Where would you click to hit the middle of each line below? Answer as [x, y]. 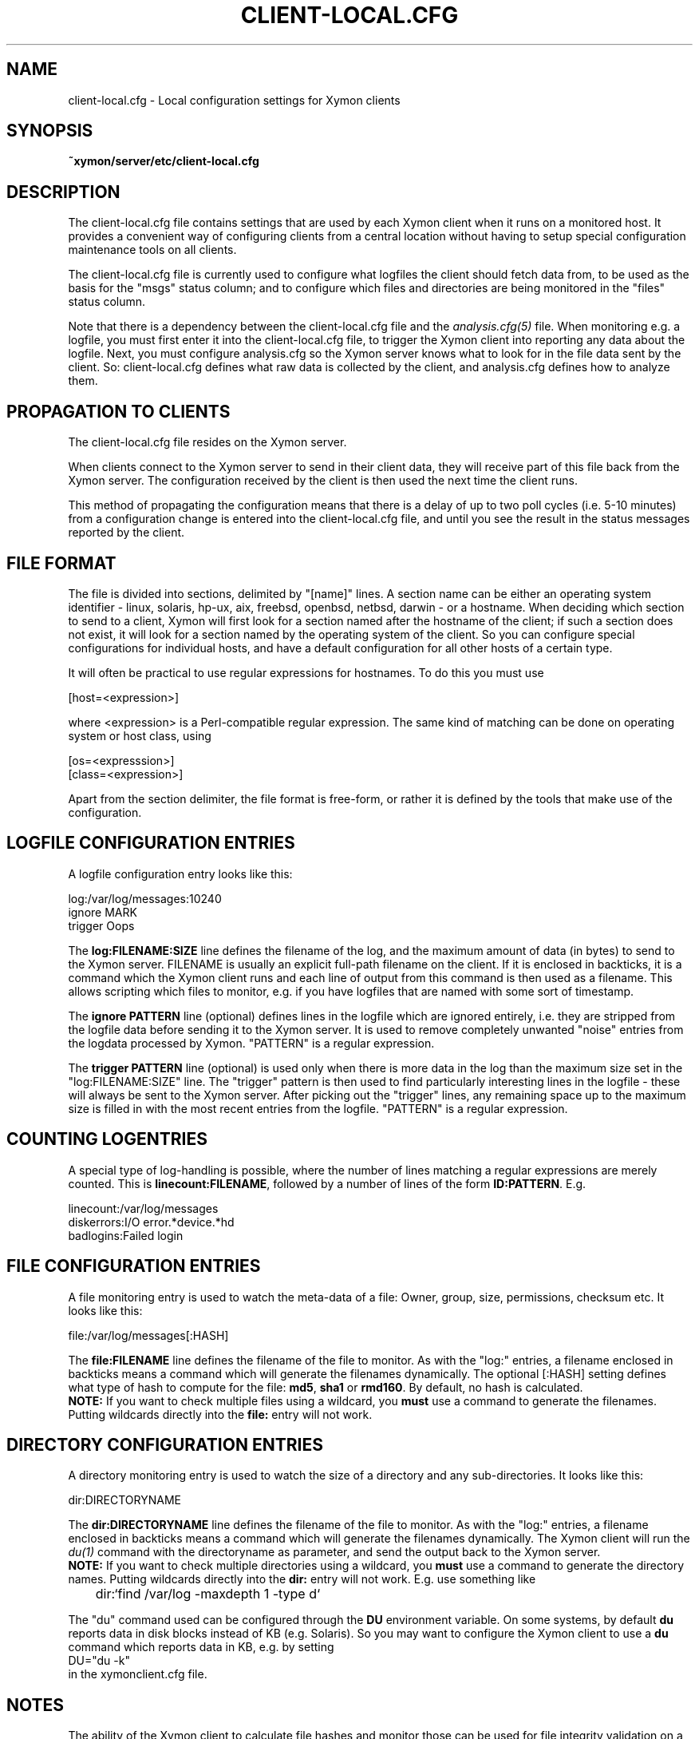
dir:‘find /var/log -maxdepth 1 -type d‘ [208, 1594]
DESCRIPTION [63, 192]
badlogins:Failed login [126, 1235]
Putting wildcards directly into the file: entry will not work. [220, 1414]
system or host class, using [140, 735]
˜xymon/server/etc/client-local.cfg [164, 161]
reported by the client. [126, 533]
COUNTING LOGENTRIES [107, 1139]
